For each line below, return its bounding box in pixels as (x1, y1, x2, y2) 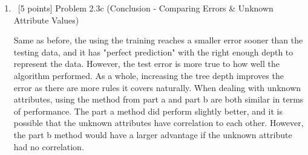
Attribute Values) (13, 13, 79, 26)
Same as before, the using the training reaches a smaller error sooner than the (13, 34, 303, 46)
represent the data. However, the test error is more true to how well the (13, 57, 280, 70)
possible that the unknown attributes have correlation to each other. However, (13, 116, 304, 129)
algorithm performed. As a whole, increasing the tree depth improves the (13, 69, 284, 81)
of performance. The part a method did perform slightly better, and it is (13, 104, 283, 117)
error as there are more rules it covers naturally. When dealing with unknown (13, 81, 301, 93)
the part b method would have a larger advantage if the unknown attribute (13, 128, 292, 141)
